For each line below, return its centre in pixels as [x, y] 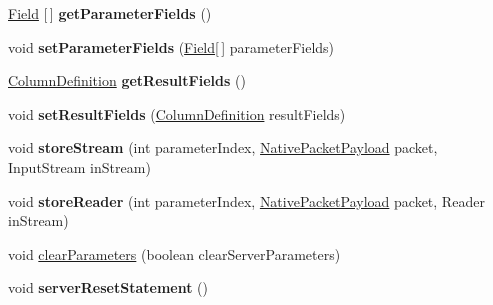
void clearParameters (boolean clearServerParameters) [174, 253]
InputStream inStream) [79, 166]
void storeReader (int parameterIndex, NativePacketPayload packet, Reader [246, 200]
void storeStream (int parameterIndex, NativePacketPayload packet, [223, 147]
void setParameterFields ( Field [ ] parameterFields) [171, 46]
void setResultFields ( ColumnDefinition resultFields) [177, 113]
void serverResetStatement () [108, 287]
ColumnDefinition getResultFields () [127, 80]
